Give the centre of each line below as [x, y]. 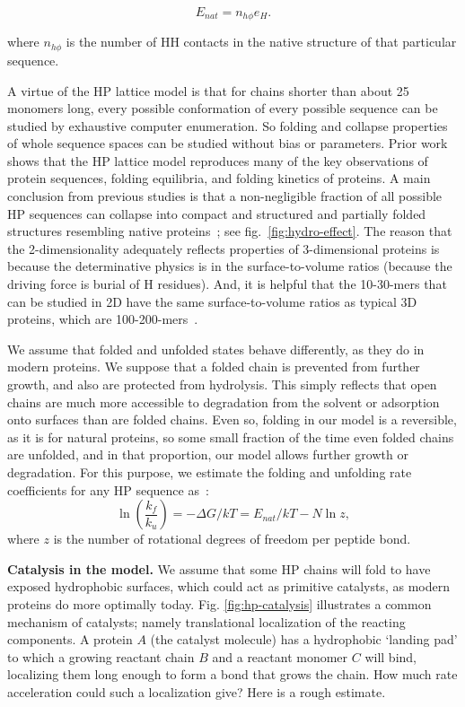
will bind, [390, 656]
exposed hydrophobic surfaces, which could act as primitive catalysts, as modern [229, 586]
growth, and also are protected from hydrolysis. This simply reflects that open [222, 384]
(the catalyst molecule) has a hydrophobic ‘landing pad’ [304, 639]
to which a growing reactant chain [101, 656]
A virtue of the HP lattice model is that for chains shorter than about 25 [208, 90]
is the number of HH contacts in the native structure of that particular [261, 42]
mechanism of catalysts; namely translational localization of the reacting [206, 621]
